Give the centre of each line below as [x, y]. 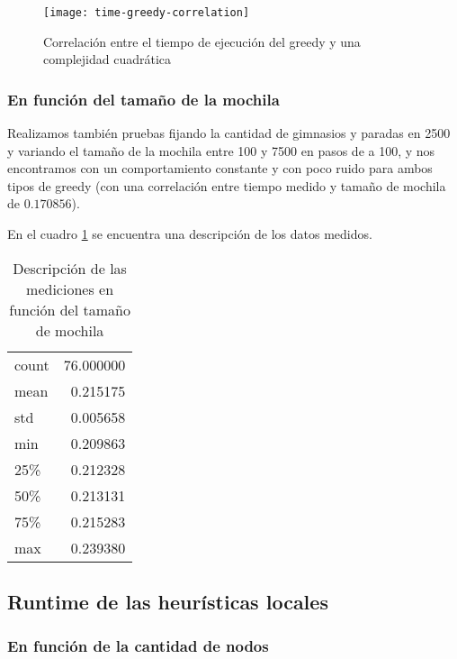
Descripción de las [70, 268]
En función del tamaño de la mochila [143, 99]
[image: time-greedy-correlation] [147, 13]
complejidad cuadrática [108, 59]
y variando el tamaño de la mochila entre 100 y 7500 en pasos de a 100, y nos [221, 150]
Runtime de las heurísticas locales [168, 602]
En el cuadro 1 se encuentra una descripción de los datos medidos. [190, 234]
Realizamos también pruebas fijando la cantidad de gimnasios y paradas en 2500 [229, 133]
